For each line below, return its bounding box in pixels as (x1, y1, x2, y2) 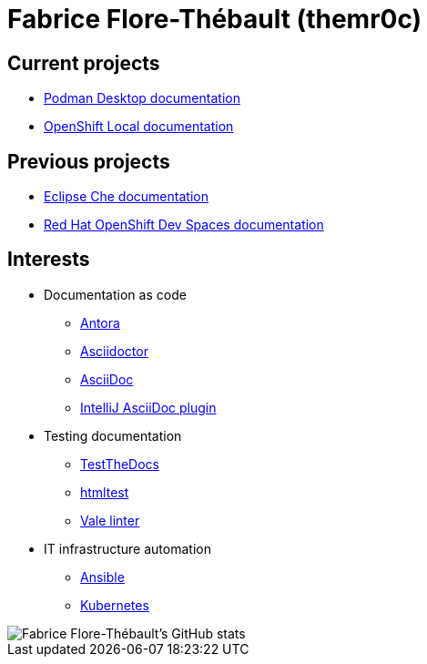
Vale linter (80, 512, 140, 528)
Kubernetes (80, 597, 149, 613)
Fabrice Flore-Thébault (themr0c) (7, 4, 422, 35)
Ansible (80, 568, 125, 585)
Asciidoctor (80, 342, 148, 359)
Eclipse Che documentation (44, 189, 208, 205)
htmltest (80, 484, 129, 500)
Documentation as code (44, 286, 187, 302)
